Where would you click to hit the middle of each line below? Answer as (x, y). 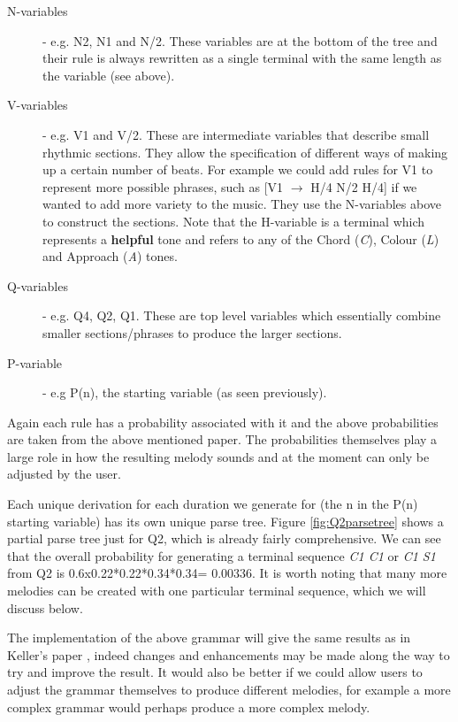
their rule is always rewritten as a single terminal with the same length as (242, 58)
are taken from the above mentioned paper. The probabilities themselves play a (222, 439)
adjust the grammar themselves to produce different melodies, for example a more (229, 689)
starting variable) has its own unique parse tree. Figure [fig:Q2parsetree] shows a (225, 521)
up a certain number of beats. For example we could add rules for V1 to (238, 169)
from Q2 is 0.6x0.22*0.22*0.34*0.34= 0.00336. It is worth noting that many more (227, 573)
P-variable (35, 362)
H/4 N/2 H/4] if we (364, 186)
